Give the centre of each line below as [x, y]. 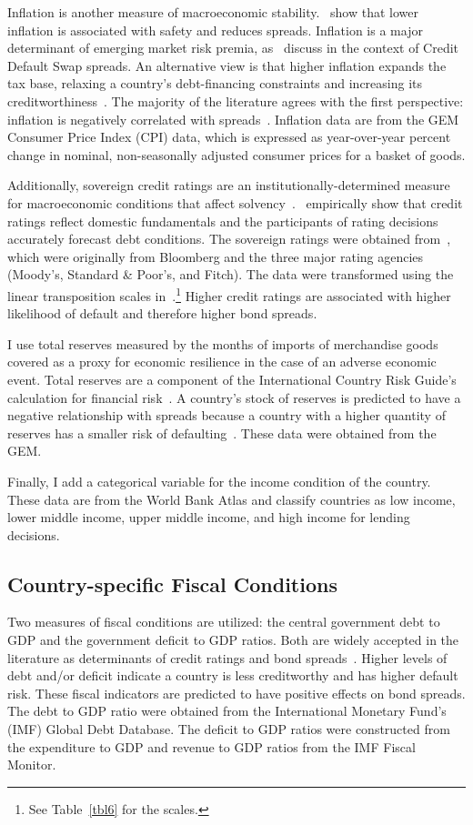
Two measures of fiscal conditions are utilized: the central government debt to [224, 622]
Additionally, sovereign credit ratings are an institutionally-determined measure [229, 185]
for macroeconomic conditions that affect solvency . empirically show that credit [235, 202]
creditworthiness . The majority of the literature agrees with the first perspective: [236, 101]
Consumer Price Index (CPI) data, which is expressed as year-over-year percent [229, 137]
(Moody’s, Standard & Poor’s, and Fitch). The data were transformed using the [231, 274]
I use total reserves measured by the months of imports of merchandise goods [223, 343]
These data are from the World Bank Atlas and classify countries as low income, [231, 499]
